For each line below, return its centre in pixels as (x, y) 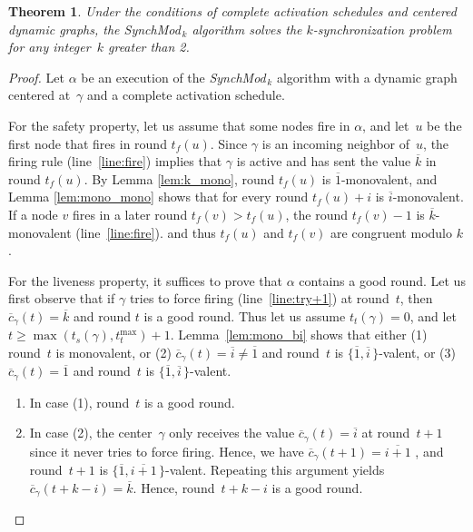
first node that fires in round (88, 143)
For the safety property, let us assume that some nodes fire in (179, 125)
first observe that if (62, 298)
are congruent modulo (391, 232)
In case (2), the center (91, 433)
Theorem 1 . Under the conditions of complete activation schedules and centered (232, 11)
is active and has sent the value (324, 161)
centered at (39, 95)
